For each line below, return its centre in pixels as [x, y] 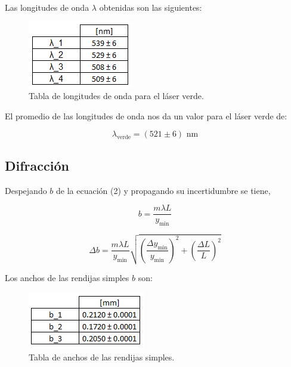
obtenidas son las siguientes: [151, 7]
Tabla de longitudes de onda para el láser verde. [116, 96]
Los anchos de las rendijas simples [67, 278]
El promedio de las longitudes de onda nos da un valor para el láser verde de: [146, 115]
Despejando [26, 190]
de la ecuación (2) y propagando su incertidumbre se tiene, [163, 190]
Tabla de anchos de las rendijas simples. [102, 357]
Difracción [37, 165]
